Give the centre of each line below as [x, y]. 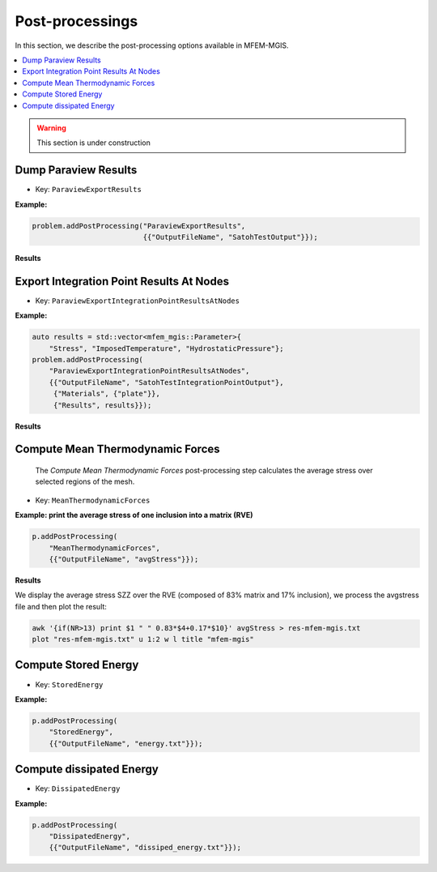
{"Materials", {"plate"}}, [107, 394]
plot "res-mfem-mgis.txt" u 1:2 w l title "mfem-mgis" [143, 639]
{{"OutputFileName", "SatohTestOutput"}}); [231, 237]
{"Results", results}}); [102, 405]
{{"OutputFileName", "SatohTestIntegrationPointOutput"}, [166, 382]
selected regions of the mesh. [85, 481]
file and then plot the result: [61, 606]
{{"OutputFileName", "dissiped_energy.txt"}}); [145, 848]
